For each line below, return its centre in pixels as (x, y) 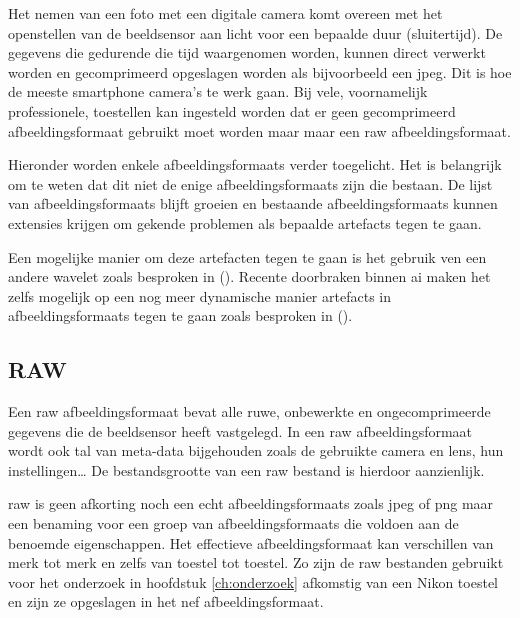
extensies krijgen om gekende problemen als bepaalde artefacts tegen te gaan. (245, 222)
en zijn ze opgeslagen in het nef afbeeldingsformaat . (166, 601)
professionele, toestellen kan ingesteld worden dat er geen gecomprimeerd (232, 110)
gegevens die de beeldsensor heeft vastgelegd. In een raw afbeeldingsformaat (240, 430)
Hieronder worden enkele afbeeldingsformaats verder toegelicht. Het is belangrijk (255, 164)
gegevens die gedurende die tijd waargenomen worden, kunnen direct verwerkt (247, 52)
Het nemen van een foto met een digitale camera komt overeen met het (225, 13)
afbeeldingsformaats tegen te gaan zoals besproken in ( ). (180, 315)
